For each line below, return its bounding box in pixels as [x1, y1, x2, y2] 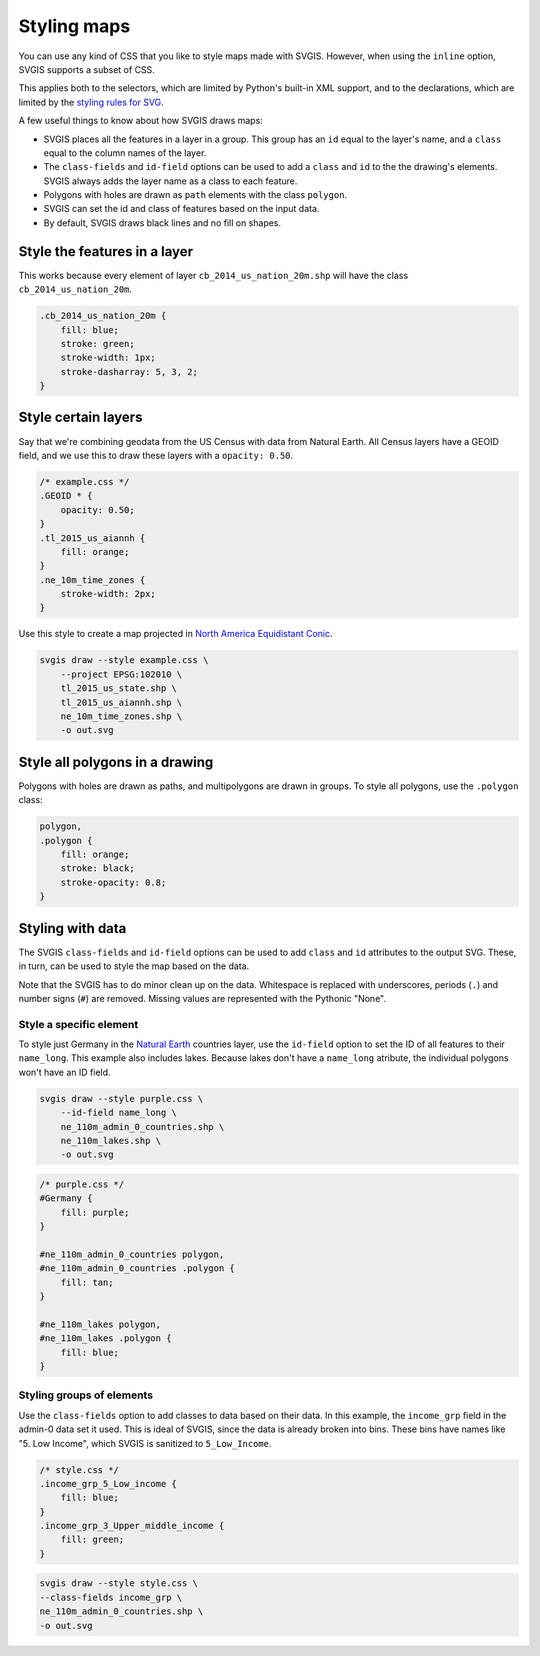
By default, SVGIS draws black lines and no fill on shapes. [43, 216, 282, 229]
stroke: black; [60, 863, 135, 874]
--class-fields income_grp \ [39, 1591, 183, 1603]
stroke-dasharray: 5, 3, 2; [60, 366, 199, 377]
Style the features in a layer [18, 243, 194, 260]
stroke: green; [60, 338, 135, 349]
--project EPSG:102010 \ [60, 668, 183, 680]
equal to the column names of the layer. [43, 146, 207, 159]
